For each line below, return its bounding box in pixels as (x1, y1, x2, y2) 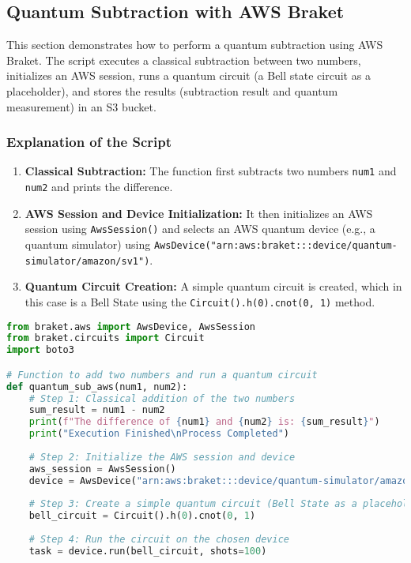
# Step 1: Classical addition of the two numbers (28, 392, 296, 404)
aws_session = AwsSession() (28, 463, 176, 475)
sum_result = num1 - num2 (28, 404, 165, 416)
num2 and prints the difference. (25, 178, 173, 195)
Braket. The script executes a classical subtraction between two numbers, (6, 51, 361, 68)
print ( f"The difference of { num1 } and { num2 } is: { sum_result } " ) (28, 416, 380, 428)
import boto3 (6, 344, 74, 356)
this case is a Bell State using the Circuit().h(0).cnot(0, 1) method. (25, 293, 375, 310)
